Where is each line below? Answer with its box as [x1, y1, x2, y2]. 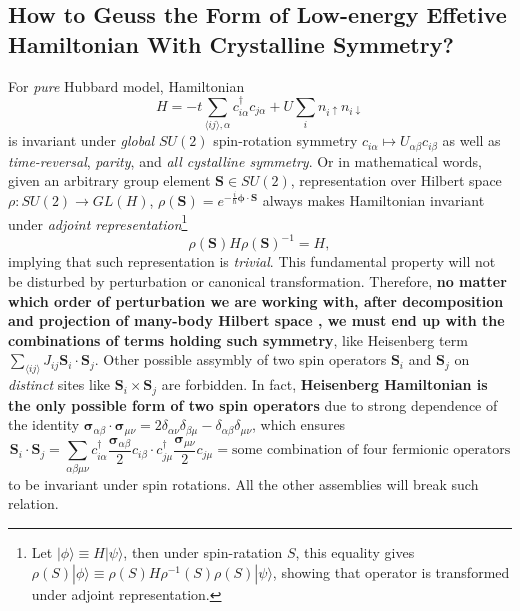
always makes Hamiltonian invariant [262, 189, 485, 210]
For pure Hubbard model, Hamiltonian [8, 75, 245, 96]
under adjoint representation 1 [8, 210, 188, 234]
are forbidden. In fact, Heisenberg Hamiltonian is [161, 374, 488, 395]
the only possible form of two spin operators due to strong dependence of [8, 394, 498, 415]
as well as [442, 130, 501, 151]
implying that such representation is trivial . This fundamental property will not [8, 251, 496, 272]
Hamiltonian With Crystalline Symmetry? [8, 28, 454, 59]
